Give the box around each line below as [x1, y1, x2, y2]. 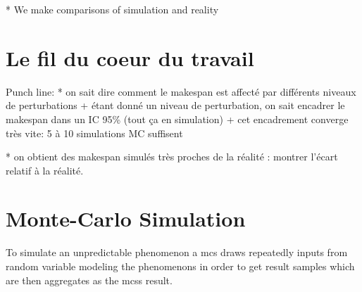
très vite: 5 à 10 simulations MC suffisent [6, 125, 183, 140]
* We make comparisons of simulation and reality [6, 2, 219, 16]
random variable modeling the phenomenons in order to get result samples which [6, 259, 355, 273]
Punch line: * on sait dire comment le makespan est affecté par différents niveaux [6, 84, 356, 99]
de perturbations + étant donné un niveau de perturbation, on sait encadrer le [6, 98, 345, 113]
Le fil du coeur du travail [6, 43, 254, 72]
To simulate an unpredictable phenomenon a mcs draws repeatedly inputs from [6, 245, 348, 260]
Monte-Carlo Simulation [6, 204, 246, 233]
